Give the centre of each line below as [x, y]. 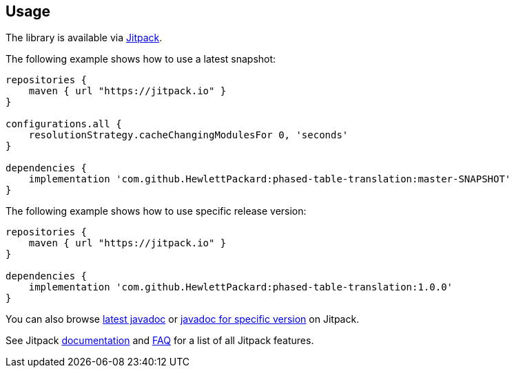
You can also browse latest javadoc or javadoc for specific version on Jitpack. [183, 319]
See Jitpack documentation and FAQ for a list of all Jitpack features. [160, 341]
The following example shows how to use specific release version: [156, 211]
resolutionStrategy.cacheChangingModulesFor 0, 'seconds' [188, 135]
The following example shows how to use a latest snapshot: [141, 59]
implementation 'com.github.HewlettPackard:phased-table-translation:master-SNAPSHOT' [270, 179]
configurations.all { [64, 124]
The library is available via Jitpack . [84, 38]
